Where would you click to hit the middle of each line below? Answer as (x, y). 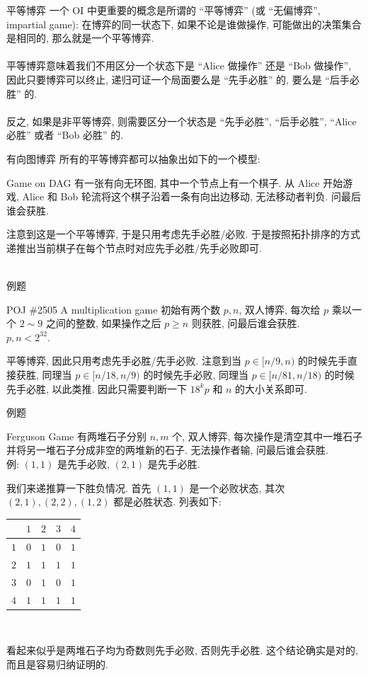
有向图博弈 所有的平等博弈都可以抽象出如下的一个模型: (133, 158)
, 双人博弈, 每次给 (280, 309)
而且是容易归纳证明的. (57, 664)
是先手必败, (83, 464)
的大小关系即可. (271, 388)
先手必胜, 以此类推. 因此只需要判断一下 (97, 388)
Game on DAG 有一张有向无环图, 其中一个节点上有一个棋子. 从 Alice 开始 (175, 182)
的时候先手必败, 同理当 (196, 375)
